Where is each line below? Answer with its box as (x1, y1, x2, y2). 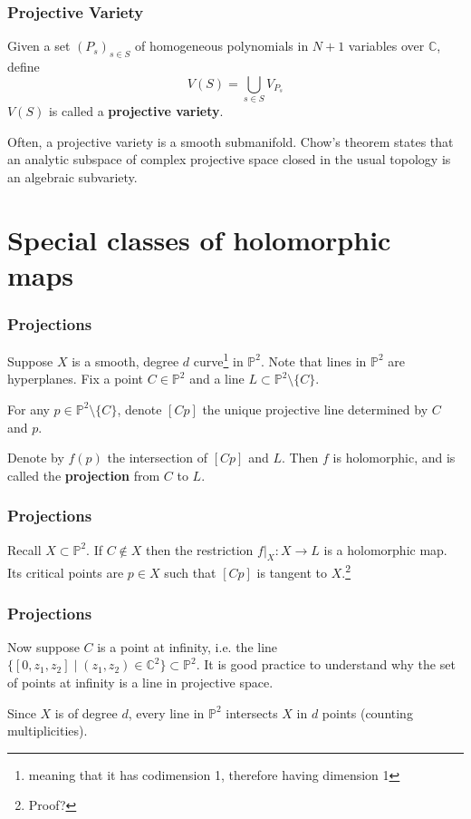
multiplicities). (7, 721, 88, 740)
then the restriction (146, 540, 254, 559)
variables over (348, 36, 425, 55)
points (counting (322, 703, 413, 722)
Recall (7, 540, 42, 559)
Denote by (7, 448, 64, 467)
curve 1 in (193, 349, 244, 370)
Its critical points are (7, 562, 124, 581)
